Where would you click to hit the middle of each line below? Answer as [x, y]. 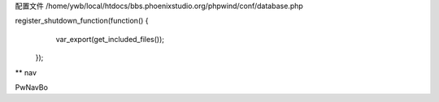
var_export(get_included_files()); [110, 39]
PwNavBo [32, 87]
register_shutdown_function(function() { [82, 21]
